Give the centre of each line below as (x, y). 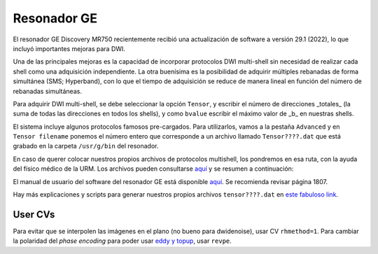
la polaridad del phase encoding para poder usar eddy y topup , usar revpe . (122, 241)
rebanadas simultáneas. (47, 91)
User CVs (34, 214)
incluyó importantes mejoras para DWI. (69, 48)
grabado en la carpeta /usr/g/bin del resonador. (86, 146)
